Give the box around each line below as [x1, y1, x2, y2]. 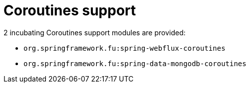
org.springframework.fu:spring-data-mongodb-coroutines [23, 59, 247, 68]
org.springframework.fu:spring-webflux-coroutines [23, 44, 226, 52]
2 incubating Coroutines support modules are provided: [3, 28, 186, 37]
